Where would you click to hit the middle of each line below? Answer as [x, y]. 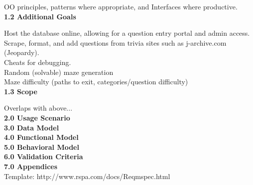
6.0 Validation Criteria [44, 156]
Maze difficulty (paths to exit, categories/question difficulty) [96, 82]
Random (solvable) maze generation [59, 72]
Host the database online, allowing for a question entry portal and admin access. [127, 33]
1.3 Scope [21, 91]
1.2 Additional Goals [40, 16]
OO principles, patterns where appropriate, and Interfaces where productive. [121, 6]
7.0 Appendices [31, 166]
